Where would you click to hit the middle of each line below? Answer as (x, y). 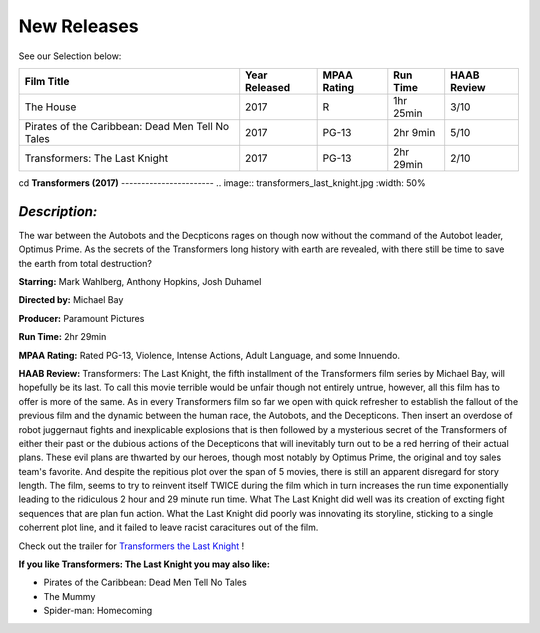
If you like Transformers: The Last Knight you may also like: (144, 564)
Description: (58, 211)
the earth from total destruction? (85, 263)
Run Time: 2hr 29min (62, 337)
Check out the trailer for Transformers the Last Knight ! (131, 546)
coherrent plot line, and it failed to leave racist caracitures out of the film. (168, 527)
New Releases (78, 26)
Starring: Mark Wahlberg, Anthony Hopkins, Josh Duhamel (140, 282)
